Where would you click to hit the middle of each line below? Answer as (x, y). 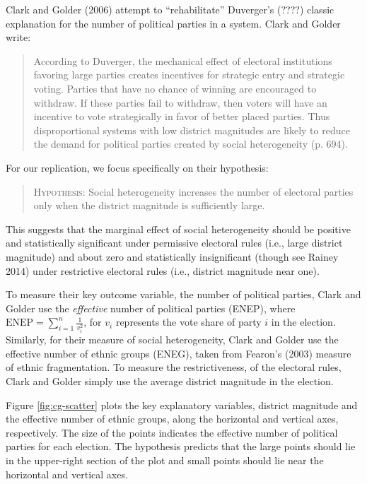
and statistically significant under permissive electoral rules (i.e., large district (174, 243)
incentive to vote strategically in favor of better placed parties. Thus (182, 116)
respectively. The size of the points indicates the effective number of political (172, 432)
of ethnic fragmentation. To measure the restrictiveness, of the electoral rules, (174, 367)
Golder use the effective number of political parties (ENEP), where (151, 308)
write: (18, 37)
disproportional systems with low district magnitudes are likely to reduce (192, 130)
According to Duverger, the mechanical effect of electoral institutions (183, 60)
